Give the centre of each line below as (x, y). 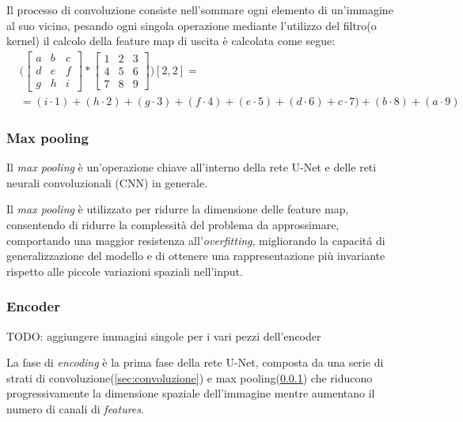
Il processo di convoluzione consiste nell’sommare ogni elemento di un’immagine (200, 9)
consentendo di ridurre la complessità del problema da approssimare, (173, 224)
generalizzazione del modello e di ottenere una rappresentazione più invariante (196, 256)
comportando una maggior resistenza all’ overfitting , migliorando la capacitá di (196, 240)
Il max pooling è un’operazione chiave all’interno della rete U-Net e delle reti (192, 167)
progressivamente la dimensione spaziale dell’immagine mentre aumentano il (191, 393)
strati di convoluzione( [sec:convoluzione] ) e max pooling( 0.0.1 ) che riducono (190, 377)
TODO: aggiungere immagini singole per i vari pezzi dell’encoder (164, 335)
